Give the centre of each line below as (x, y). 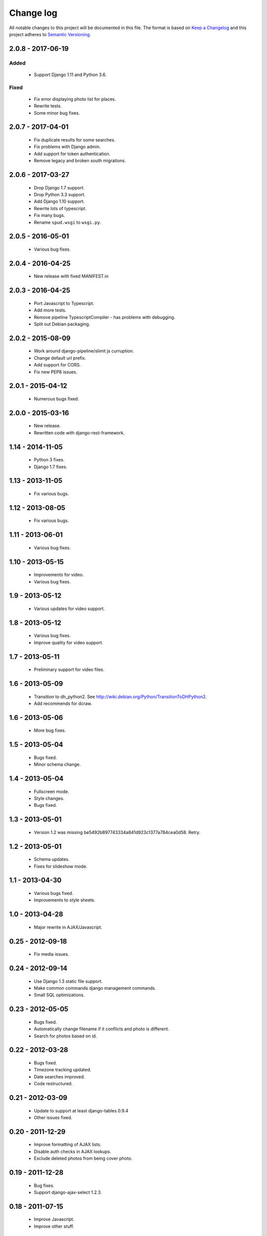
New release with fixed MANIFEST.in (71, 276)
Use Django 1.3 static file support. (68, 981)
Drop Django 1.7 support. (59, 187)
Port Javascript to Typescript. (64, 303)
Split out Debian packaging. (62, 324)
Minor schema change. (57, 764)
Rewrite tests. (48, 106)
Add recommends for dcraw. (63, 703)
